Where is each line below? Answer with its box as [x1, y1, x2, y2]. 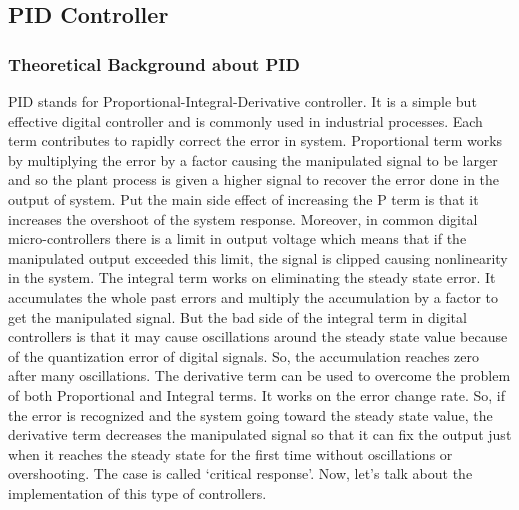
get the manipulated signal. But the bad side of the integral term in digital [8, 306, 467, 327]
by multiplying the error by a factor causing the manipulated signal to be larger [8, 149, 498, 170]
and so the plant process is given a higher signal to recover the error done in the [8, 169, 500, 190]
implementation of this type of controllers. [8, 482, 267, 503]
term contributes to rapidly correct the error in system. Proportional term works [8, 130, 503, 151]
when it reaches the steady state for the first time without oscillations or [8, 443, 453, 464]
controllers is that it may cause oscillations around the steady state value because [8, 326, 508, 347]
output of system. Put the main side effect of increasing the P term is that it [8, 188, 479, 209]
